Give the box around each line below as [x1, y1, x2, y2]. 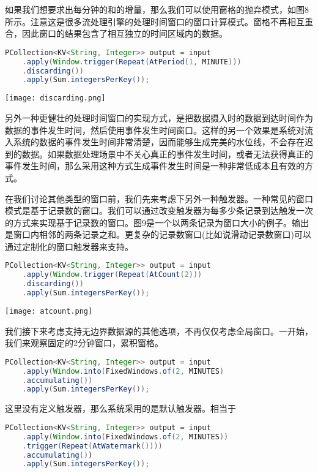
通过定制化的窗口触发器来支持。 [5, 240, 133, 252]
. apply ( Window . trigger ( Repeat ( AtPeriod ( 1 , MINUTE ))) [22, 57, 242, 66]
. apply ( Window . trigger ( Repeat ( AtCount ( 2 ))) [22, 270, 202, 279]
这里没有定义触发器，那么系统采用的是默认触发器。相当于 [5, 402, 236, 415]
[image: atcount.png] [5, 306, 93, 316]
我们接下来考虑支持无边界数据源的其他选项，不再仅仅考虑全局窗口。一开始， [5, 324, 313, 337]
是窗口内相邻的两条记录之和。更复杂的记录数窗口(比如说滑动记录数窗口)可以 [5, 228, 311, 241]
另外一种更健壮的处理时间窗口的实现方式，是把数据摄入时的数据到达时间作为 [5, 111, 313, 124]
